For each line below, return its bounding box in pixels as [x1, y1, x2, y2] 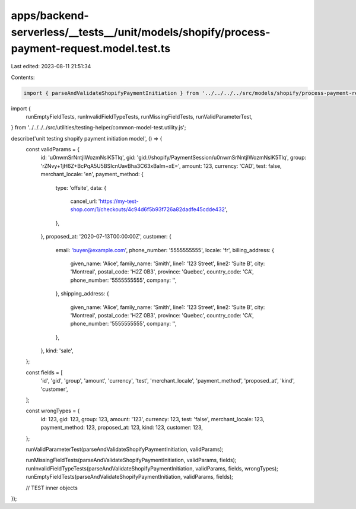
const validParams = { [26, 146, 80, 153]
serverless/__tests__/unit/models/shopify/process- [11, 26, 271, 39]
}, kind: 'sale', [40, 347, 74, 354]
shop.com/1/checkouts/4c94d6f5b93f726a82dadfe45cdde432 [70, 206, 225, 213]
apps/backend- [11, 9, 89, 22]
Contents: [11, 74, 35, 81]
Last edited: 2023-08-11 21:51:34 [11, 63, 91, 70]
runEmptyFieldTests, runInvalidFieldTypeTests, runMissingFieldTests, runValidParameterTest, [26, 113, 253, 120]
